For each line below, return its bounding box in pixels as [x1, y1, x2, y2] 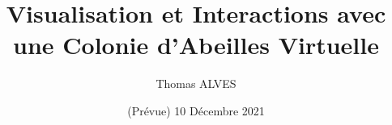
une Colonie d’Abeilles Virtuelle [13, 28, 379, 61]
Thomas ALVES [156, 75, 236, 92]
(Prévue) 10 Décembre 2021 [127, 102, 265, 119]
